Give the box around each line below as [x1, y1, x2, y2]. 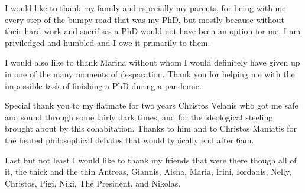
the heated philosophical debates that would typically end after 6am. [5, 133, 254, 146]
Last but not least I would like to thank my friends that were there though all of [5, 153, 297, 166]
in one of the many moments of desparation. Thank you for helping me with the [5, 67, 295, 80]
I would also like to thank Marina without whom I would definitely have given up [5, 56, 300, 68]
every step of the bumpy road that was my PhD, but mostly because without [5, 13, 284, 25]
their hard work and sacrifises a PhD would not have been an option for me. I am [5, 25, 301, 37]
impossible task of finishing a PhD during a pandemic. [5, 79, 202, 91]
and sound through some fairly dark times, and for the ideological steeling [5, 110, 273, 123]
